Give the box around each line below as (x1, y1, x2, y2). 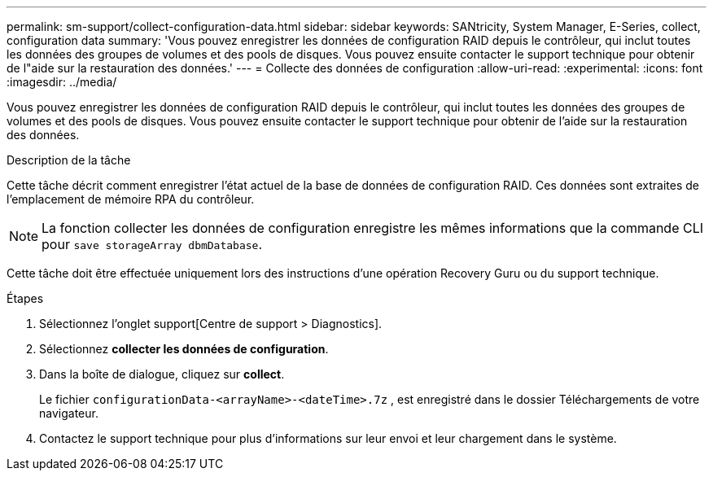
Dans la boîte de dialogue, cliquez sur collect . (39, 367, 285, 381)
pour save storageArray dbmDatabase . (42, 236, 263, 252)
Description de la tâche (7, 153, 131, 167)
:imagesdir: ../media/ (7, 75, 117, 89)
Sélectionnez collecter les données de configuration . (39, 342, 329, 356)
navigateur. (39, 406, 98, 420)
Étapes (7, 291, 44, 305)
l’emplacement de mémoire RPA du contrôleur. (7, 192, 255, 206)
